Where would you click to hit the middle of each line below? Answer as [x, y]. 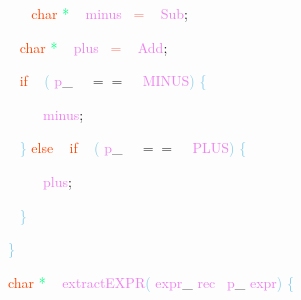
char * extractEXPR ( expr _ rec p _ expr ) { [151, 281]
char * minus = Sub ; [109, 13]
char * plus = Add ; [93, 46]
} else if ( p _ [71, 147]
